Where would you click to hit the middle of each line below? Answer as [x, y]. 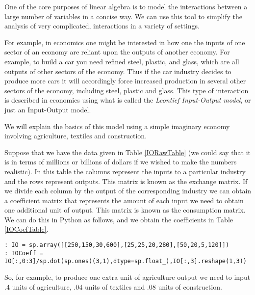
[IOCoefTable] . [26, 229]
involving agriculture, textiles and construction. [76, 136]
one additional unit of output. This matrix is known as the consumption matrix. [125, 210]
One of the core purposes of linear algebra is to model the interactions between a [126, 6]
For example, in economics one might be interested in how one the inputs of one [125, 42]
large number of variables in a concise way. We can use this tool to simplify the [124, 16]
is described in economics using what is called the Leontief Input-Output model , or [128, 100]
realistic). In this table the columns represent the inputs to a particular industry [125, 171]
